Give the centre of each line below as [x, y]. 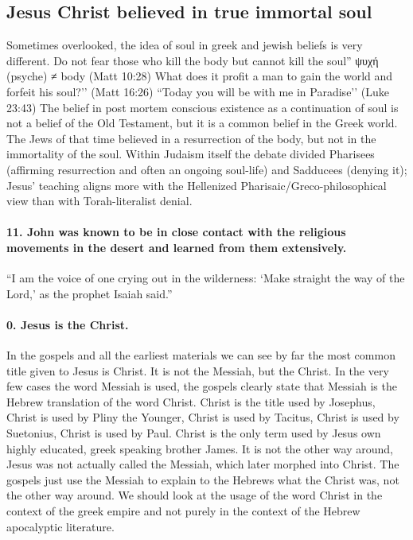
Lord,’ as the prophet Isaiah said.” [90, 293]
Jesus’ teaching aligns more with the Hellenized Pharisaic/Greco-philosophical [197, 185]
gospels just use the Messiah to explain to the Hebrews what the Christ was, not [203, 479]
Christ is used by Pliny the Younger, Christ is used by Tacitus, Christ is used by [203, 417]
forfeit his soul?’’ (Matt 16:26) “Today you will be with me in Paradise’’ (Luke [198, 91]
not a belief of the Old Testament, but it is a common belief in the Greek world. [202, 123]
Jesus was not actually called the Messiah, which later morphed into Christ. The [203, 464]
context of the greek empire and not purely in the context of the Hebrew [183, 511]
